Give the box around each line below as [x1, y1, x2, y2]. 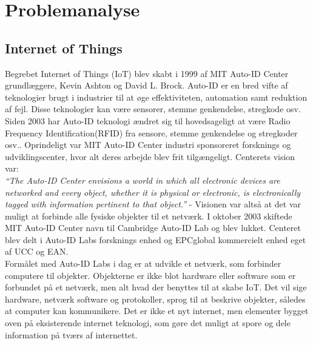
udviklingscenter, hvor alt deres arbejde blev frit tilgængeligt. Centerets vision [5, 150, 295, 162]
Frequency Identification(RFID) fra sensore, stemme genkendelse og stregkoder [5, 126, 298, 139]
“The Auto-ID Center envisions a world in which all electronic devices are [5, 173, 280, 186]
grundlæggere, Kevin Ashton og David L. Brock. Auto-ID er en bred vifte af [5, 79, 288, 92]
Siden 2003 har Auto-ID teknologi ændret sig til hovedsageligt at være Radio [5, 114, 291, 127]
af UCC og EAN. [5, 245, 69, 258]
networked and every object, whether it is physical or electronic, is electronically [5, 186, 301, 198]
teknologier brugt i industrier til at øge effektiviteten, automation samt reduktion [5, 90, 308, 103]
